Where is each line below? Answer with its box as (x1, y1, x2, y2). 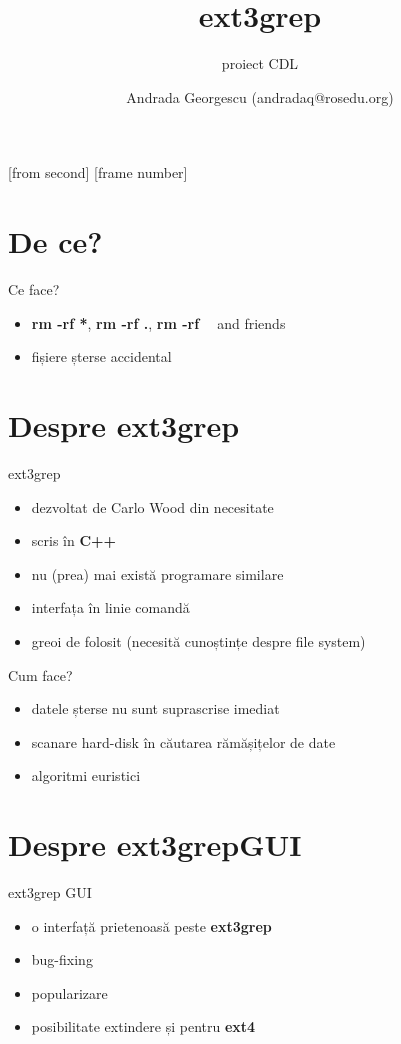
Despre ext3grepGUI (8, 824, 302, 865)
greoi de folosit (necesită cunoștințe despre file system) (31, 630, 366, 651)
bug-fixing (31, 949, 93, 970)
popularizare (31, 982, 108, 1003)
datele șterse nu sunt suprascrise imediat (31, 698, 280, 719)
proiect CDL (221, 53, 299, 74)
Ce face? (8, 279, 60, 300)
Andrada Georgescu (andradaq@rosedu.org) (126, 86, 394, 107)
